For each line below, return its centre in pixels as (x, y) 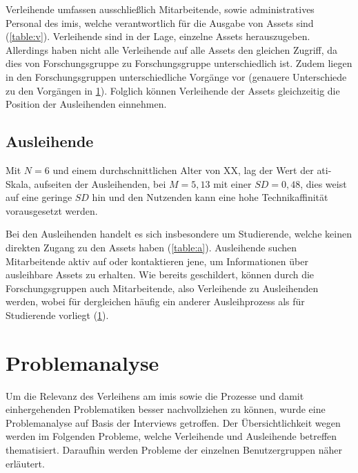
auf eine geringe (39, 197)
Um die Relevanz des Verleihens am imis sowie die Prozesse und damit (155, 395)
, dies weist (324, 183)
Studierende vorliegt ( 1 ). (57, 315)
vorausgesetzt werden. (52, 210)
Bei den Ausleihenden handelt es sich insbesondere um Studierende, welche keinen (179, 234)
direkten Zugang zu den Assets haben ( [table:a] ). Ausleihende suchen (151, 247)
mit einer (232, 183)
